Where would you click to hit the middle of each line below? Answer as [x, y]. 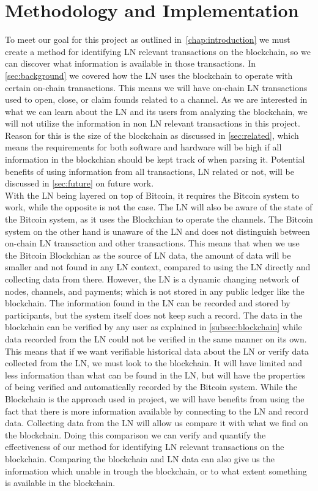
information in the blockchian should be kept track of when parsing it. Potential [155, 159]
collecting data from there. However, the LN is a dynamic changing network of [152, 279]
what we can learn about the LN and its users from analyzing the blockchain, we [156, 111]
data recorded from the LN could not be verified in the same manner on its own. [156, 338]
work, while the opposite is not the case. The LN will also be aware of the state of [159, 207]
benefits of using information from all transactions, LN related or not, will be [150, 171]
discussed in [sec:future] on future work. [79, 183]
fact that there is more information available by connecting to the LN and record [157, 411]
